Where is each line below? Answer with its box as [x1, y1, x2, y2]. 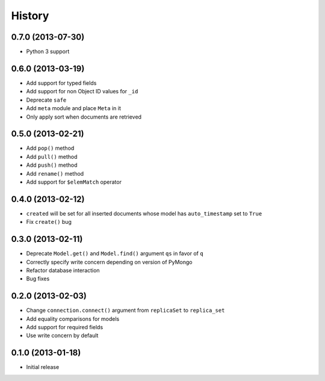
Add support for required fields [26, 324, 104, 331]
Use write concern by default [26, 332, 99, 339]
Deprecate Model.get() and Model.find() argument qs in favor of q [26, 250, 204, 257]
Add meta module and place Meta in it [26, 105, 122, 112]
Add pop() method [26, 144, 75, 152]
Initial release [26, 364, 60, 371]
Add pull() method [26, 153, 78, 160]
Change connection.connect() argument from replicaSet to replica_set [26, 307, 225, 314]
